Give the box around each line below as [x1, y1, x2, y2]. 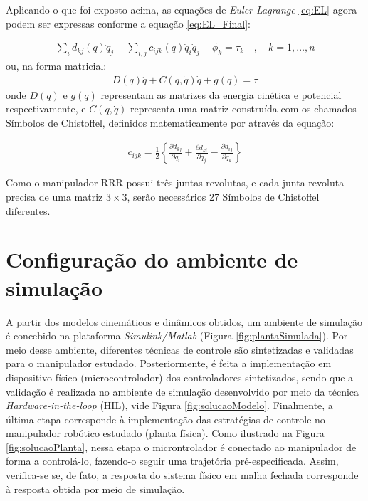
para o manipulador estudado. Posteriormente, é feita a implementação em [6, 356, 332, 371]
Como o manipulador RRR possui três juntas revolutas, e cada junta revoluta [6, 175, 345, 190]
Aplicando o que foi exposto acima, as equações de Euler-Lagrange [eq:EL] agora [6, 2, 357, 16]
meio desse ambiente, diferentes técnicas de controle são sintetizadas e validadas [6, 342, 354, 357]
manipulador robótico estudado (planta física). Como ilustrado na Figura [6, 426, 325, 441]
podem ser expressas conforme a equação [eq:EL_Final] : [6, 16, 251, 31]
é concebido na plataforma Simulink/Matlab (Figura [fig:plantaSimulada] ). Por [6, 328, 348, 343]
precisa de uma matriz [6, 189, 103, 204]
